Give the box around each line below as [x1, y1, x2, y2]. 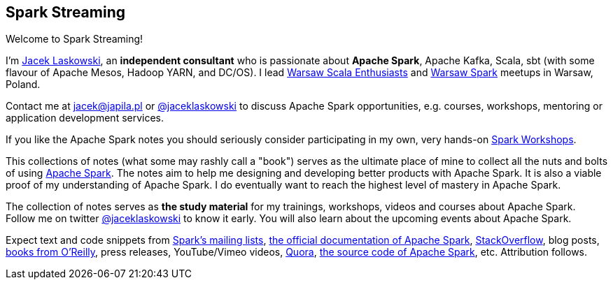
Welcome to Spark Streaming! [6, 33, 143, 45]
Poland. [6, 78, 41, 91]
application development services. [6, 112, 164, 124]
